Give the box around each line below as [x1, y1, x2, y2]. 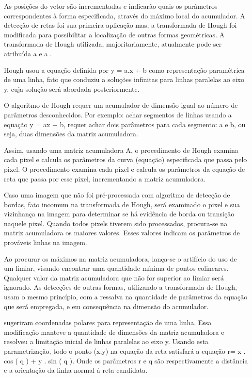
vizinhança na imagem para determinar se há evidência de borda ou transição [4, 209, 235, 219]
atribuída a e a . [4, 48, 52, 58]
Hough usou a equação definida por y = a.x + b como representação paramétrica [4, 65, 245, 75]
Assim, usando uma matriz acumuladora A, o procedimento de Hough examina [4, 145, 238, 155]
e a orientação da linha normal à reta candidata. [4, 365, 148, 375]
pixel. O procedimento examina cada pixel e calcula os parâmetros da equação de [4, 164, 245, 174]
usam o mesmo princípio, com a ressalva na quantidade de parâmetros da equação [4, 292, 248, 302]
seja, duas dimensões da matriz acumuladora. [4, 129, 138, 139]
